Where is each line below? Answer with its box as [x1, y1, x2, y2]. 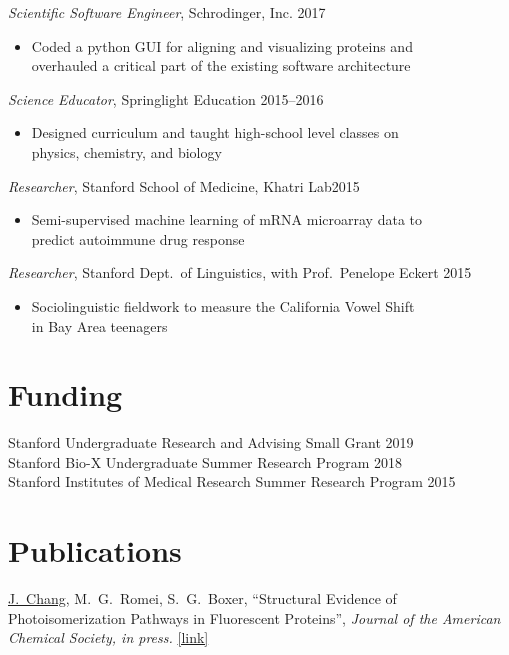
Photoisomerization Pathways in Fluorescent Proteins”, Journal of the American [8, 607, 501, 628]
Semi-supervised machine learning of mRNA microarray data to [31, 209, 423, 230]
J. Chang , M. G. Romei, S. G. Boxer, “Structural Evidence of [8, 588, 397, 609]
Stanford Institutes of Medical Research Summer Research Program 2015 [8, 471, 456, 492]
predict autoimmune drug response [31, 228, 245, 249]
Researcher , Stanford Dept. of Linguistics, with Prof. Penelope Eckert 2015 [8, 262, 472, 283]
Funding [8, 374, 123, 415]
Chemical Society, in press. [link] [8, 627, 209, 648]
